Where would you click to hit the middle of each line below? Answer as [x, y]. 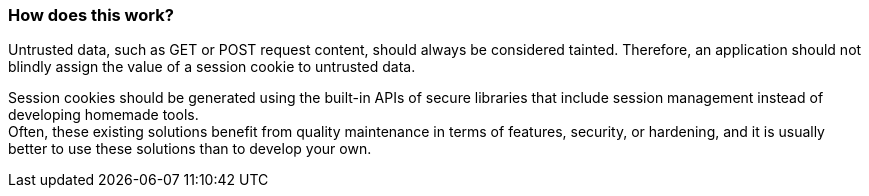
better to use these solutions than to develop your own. [190, 149]
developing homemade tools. [103, 115]
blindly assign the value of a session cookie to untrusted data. [212, 67]
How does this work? [91, 15]
